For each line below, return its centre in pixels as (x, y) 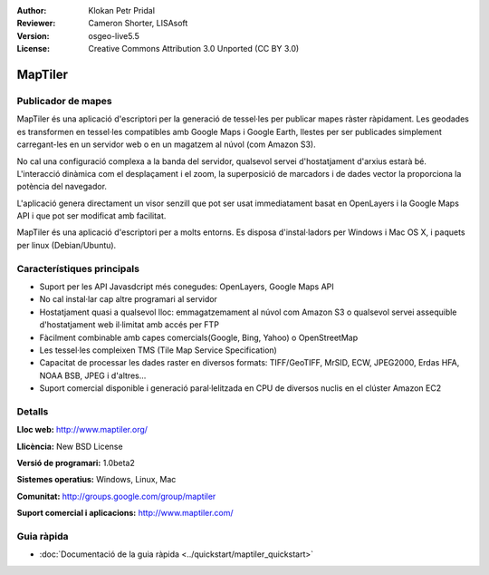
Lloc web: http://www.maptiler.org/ (82, 430)
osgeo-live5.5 (114, 35)
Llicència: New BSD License (70, 446)
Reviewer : (36, 24)
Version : (33, 35)
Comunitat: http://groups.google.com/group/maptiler (116, 496)
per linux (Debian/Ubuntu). (67, 245)
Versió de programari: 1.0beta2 (76, 463)
